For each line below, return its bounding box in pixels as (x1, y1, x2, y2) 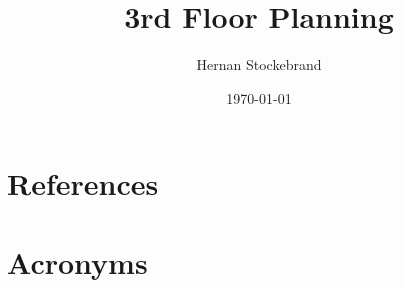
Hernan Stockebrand (196, 54, 322, 75)
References (7, 163, 159, 204)
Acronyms (7, 241, 148, 282)
